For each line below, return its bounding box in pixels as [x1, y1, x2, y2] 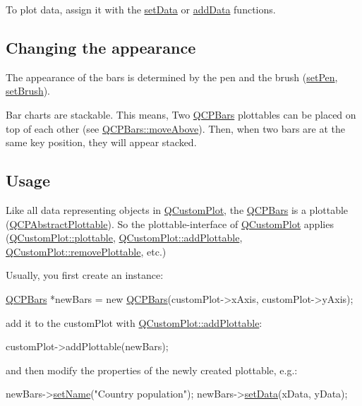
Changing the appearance [6, 36, 196, 58]
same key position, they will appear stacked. [6, 135, 197, 150]
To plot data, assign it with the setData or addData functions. [6, 2, 276, 16]
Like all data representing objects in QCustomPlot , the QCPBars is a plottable [6, 202, 349, 217]
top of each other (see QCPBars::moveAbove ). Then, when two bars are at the [6, 121, 346, 136]
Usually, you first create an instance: [6, 268, 164, 282]
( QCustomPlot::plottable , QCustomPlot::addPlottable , [6, 230, 243, 245]
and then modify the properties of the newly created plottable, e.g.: [6, 362, 298, 377]
